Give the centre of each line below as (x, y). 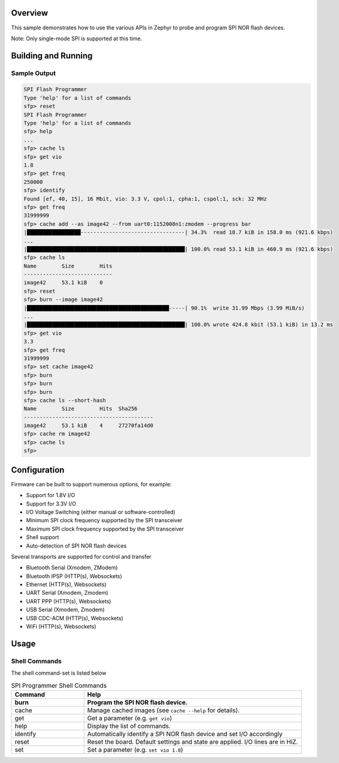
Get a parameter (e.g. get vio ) (130, 718)
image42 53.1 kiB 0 (63, 283)
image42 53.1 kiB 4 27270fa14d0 (89, 426)
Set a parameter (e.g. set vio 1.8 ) (135, 749)
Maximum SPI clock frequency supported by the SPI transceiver (105, 529)
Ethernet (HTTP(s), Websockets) (66, 585)
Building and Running (52, 56)
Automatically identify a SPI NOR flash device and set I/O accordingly (185, 734)
